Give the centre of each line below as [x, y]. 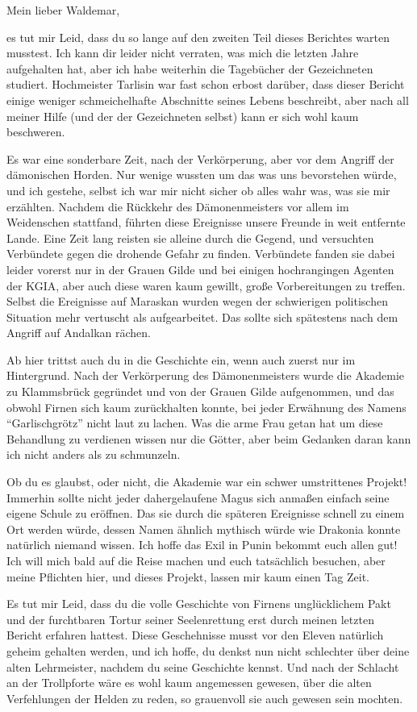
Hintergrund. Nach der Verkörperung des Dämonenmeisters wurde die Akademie [206, 375]
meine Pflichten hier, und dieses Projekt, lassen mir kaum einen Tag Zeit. [188, 576]
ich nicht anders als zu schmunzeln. [94, 454]
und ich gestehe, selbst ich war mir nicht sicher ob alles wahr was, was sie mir [198, 190]
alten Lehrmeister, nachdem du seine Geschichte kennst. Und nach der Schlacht [203, 666]
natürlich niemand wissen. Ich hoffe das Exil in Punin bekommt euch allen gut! [202, 545]
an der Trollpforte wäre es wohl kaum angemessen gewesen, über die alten [189, 683]
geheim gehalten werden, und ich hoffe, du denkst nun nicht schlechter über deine [208, 650]
